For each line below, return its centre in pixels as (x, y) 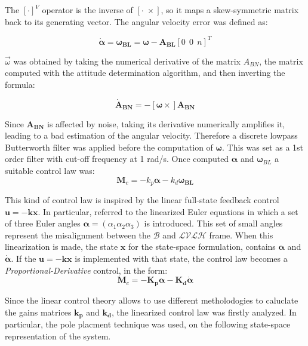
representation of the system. (58, 336)
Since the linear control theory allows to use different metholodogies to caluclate (152, 300)
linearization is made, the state (61, 247)
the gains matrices (38, 312)
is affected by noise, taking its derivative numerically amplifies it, (166, 123)
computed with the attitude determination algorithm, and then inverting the (145, 73)
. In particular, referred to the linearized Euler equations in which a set (168, 211)
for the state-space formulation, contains (202, 247)
